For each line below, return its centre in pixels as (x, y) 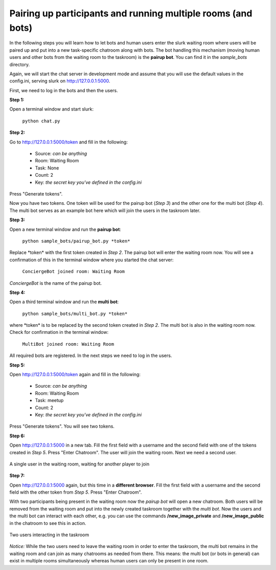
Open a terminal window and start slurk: (52, 109)
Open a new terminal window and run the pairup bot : (65, 229)
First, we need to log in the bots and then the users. (64, 90)
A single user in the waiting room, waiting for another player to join (79, 464)
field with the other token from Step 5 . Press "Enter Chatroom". (76, 492)
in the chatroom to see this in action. (48, 523)
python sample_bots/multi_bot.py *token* (75, 313)
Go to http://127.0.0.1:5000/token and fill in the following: (68, 142)
